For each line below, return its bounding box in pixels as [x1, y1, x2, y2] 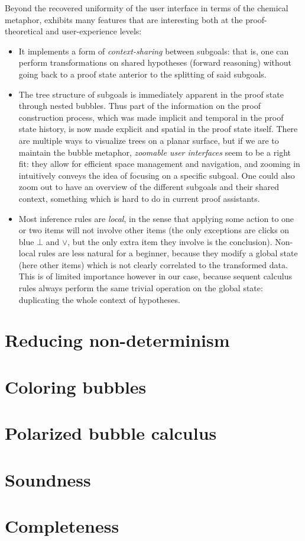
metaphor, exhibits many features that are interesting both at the [5, 13, 243, 25]
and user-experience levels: [46, 25, 142, 37]
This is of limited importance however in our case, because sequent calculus [18, 270, 292, 282]
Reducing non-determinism [5, 328, 230, 352]
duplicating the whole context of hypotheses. [18, 293, 180, 305]
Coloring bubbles [5, 374, 147, 398]
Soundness [5, 467, 91, 491]
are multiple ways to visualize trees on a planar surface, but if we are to [18, 134, 279, 146]
